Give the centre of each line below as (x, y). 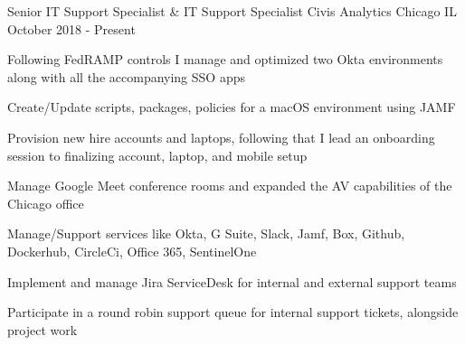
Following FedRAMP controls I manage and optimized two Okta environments (225, 59)
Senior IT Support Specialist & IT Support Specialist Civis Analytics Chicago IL (232, 11)
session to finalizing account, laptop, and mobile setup (157, 155)
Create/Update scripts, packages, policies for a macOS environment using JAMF (232, 107)
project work (43, 329)
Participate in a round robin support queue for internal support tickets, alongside (233, 312)
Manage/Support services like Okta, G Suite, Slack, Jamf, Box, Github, (206, 233)
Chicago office (46, 203)
